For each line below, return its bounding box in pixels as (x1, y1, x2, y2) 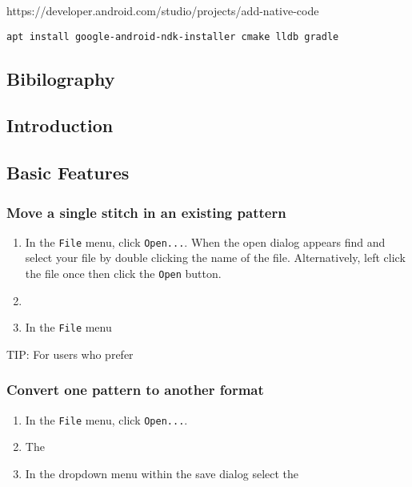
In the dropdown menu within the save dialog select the (25, 465, 299, 482)
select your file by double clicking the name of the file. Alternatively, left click (25, 249, 406, 266)
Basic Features (6, 160, 130, 185)
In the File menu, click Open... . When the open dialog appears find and (25, 233, 386, 250)
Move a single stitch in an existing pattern (6, 202, 286, 222)
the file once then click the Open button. (25, 265, 222, 282)
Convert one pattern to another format (6, 380, 264, 400)
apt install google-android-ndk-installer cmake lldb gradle (6, 30, 339, 42)
